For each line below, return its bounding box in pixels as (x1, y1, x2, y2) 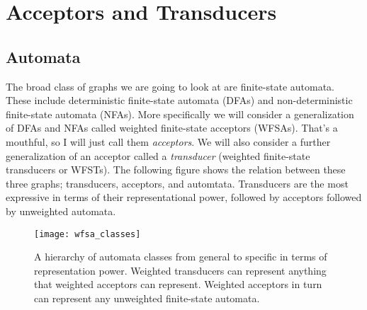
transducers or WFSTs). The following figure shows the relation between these (6, 162, 346, 177)
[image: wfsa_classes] (34, 229, 141, 239)
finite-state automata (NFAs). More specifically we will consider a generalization (6, 106, 354, 121)
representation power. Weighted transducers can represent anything (34, 263, 327, 277)
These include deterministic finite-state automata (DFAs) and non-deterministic (6, 93, 353, 108)
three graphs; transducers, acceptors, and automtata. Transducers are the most (6, 176, 349, 190)
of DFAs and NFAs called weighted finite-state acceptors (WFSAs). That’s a (6, 120, 338, 135)
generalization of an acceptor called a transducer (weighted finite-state (6, 148, 310, 163)
